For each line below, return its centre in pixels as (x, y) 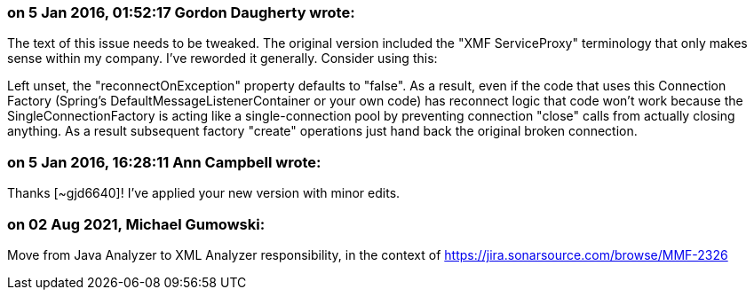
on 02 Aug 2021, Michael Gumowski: (136, 224)
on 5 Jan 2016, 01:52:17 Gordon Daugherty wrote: (181, 12)
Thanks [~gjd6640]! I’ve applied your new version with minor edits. (204, 193)
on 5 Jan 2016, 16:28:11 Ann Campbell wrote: (164, 162)
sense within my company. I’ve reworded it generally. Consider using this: (222, 59)
